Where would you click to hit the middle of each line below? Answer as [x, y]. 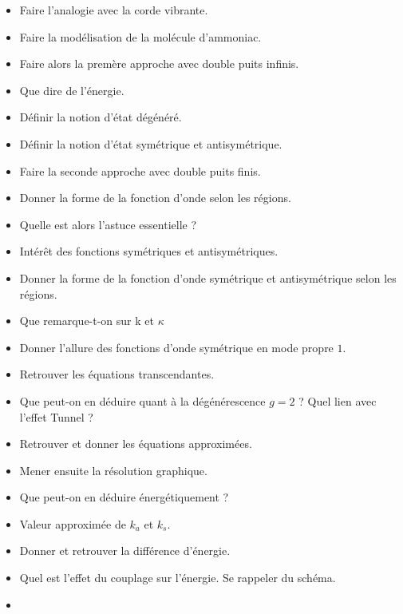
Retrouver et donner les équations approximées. [136, 444]
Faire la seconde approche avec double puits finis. [140, 170]
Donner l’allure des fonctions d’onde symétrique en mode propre [176, 347]
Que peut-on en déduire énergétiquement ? [124, 497]
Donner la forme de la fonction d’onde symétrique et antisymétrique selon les [208, 277]
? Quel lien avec [338, 400]
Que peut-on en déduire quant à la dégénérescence [142, 400]
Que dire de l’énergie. [72, 90]
